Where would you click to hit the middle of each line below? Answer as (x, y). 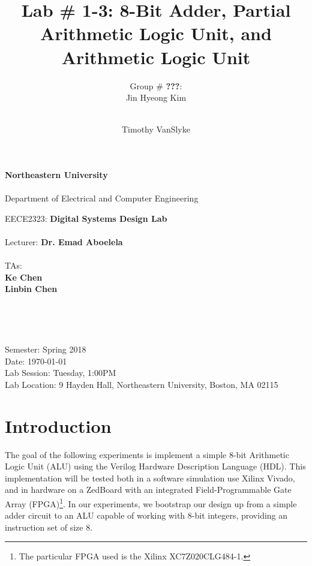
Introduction (58, 425)
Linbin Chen (31, 289)
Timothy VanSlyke (156, 129)
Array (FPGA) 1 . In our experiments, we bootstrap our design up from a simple (151, 502)
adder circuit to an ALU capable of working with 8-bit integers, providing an (146, 515)
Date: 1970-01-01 (36, 361)
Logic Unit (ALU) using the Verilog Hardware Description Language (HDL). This (155, 466)
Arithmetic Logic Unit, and (156, 33)
